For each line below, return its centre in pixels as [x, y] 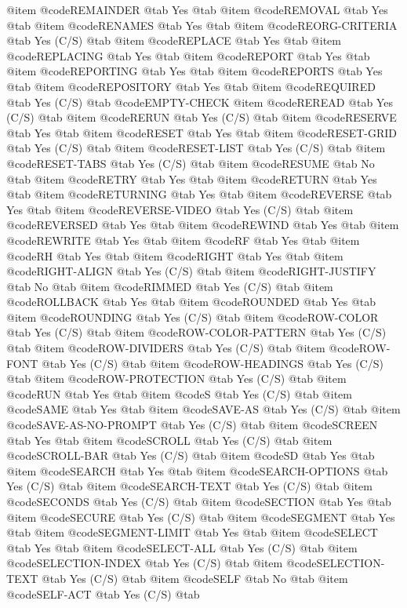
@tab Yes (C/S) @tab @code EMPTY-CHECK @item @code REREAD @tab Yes [200, 102]
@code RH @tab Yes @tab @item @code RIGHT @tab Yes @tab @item [175, 255]
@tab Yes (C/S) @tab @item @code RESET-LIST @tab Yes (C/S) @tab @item [196, 148]
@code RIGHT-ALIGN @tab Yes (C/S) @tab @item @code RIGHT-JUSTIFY [191, 271]
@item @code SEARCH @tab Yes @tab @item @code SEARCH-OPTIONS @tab [197, 470]
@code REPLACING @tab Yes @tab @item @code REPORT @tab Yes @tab [188, 55]
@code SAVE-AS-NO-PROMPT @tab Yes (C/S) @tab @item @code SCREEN [192, 425]
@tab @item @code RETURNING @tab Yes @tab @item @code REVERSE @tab [199, 194]
